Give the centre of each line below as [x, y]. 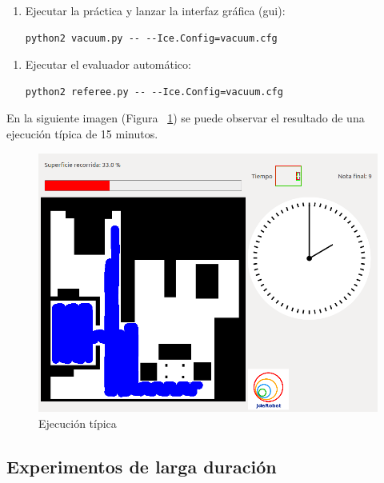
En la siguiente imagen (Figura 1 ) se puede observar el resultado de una [186, 118]
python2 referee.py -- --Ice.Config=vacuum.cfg [154, 92]
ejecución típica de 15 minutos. [82, 133]
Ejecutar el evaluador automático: [108, 64]
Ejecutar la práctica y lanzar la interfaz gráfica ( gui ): [155, 10]
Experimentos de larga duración [142, 466]
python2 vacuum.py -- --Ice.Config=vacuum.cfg [151, 38]
